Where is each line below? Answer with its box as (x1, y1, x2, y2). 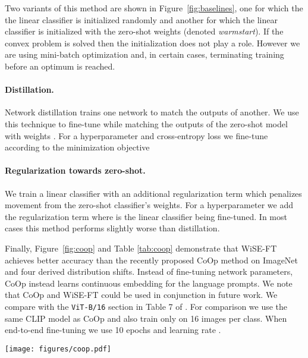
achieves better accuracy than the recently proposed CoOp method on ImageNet (5, 253, 298, 266)
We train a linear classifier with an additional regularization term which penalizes (5, 187, 302, 199)
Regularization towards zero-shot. (5, 164, 146, 177)
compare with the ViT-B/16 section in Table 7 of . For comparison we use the (5, 300, 288, 312)
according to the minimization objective (5, 141, 150, 153)
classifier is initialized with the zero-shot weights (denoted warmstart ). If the (5, 25, 284, 37)
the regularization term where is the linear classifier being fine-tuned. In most (5, 210, 287, 222)
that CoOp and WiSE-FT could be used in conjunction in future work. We (5, 288, 278, 301)
